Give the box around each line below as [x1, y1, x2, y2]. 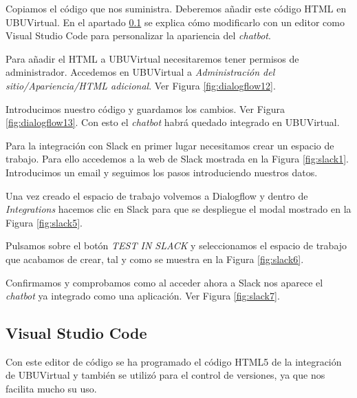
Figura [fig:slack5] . [6, 215, 83, 229]
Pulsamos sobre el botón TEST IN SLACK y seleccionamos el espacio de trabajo [6, 238, 347, 253]
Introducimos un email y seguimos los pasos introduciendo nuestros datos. [6, 165, 318, 179]
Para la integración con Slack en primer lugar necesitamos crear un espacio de [6, 138, 334, 152]
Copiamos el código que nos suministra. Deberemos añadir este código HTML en [6, 1, 347, 15]
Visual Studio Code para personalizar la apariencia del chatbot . [6, 28, 271, 43]
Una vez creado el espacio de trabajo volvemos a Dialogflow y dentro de [6, 188, 308, 202]
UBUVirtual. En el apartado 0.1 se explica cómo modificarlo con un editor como [6, 14, 345, 29]
